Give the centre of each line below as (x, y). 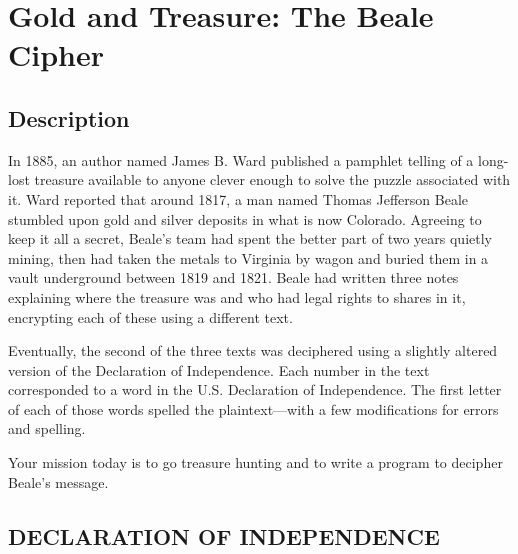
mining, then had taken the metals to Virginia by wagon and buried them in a (248, 257)
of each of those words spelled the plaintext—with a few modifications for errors (253, 408)
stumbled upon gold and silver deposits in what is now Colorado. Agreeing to (245, 218)
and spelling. (47, 428)
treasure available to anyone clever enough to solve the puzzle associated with (272, 179)
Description (69, 117)
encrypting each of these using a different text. (150, 316)
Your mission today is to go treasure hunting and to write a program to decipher (255, 462)
